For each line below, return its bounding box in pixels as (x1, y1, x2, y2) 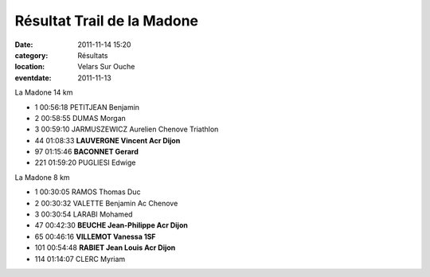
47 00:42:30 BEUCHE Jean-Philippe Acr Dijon (34, 220, 189, 230)
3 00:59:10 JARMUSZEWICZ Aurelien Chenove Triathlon (34, 124, 219, 135)
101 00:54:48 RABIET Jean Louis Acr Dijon (34, 243, 176, 252)
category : (14, 50, 49, 60)
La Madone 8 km (14, 172, 71, 182)
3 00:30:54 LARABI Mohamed (34, 209, 133, 219)
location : (14, 62, 45, 72)
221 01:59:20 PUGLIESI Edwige (34, 158, 136, 167)
